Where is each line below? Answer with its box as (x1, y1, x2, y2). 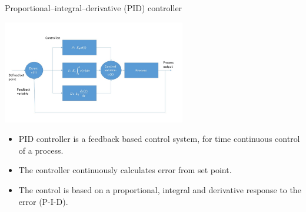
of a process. (18, 144, 64, 156)
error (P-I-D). (18, 195, 68, 207)
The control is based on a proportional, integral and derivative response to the (18, 184, 301, 196)
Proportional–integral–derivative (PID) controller (5, 2, 182, 14)
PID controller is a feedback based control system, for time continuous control (18, 132, 300, 145)
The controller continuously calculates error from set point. (18, 164, 232, 176)
